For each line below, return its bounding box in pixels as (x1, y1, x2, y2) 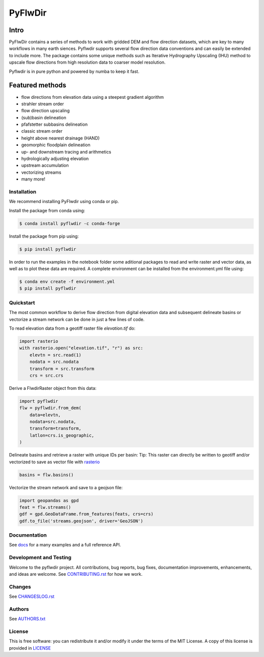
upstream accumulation (21, 162, 69, 168)
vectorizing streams (21, 169, 62, 175)
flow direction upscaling (21, 108, 70, 113)
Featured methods (9, 81, 66, 90)
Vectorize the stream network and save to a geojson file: (9, 484, 123, 490)
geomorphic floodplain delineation (21, 142, 90, 148)
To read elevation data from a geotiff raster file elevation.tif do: (9, 325, 135, 331)
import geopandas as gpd (19, 498, 79, 503)
